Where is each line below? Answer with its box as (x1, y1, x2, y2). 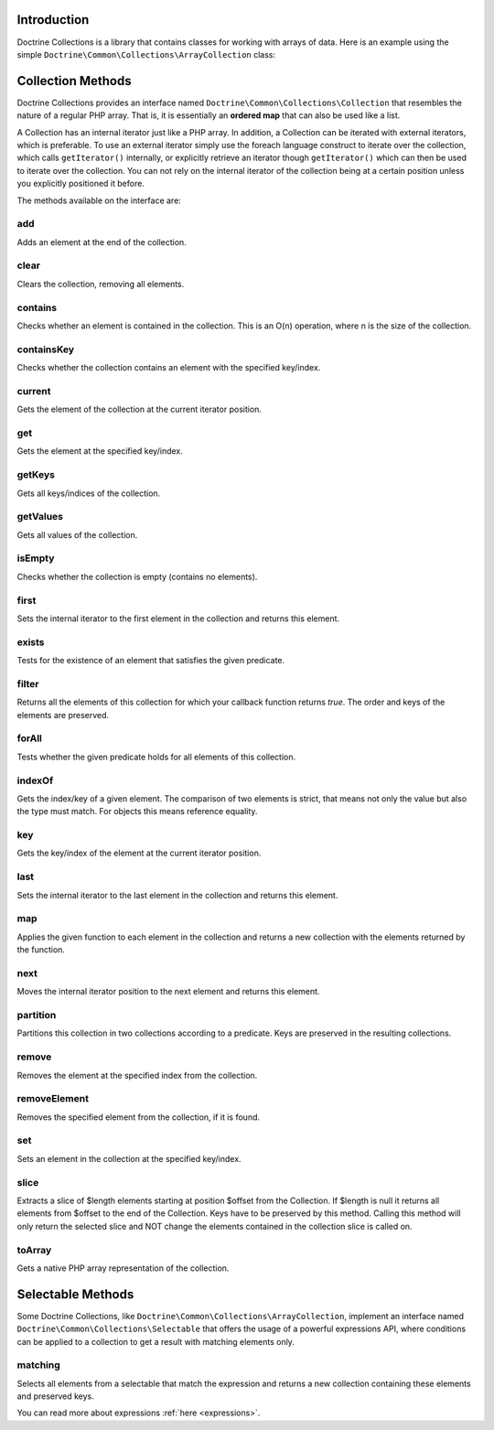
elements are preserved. (16, 709, 110, 720)
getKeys (16, 468, 55, 481)
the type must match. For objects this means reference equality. (16, 806, 258, 817)
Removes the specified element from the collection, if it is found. (16, 1112, 261, 1123)
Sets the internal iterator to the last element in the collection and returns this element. (16, 889, 338, 900)
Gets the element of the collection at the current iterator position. (16, 403, 263, 415)
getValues (16, 511, 64, 523)
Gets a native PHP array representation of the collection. (16, 1263, 230, 1274)
